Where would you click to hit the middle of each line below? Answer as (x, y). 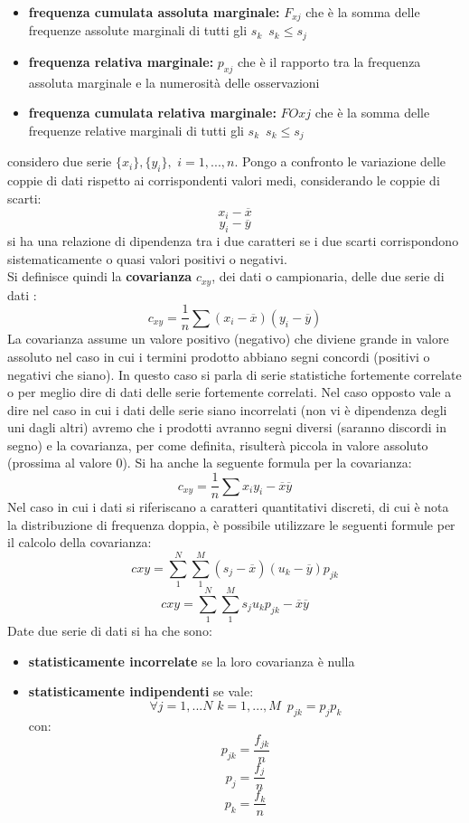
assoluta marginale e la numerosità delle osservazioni (174, 82)
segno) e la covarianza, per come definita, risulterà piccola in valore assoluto (218, 445)
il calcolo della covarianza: (80, 542)
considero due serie (60, 161)
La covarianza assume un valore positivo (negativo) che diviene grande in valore (228, 339)
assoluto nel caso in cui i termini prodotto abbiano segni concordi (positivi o (219, 356)
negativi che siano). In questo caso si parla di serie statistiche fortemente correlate (234, 374)
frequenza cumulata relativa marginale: (152, 113)
